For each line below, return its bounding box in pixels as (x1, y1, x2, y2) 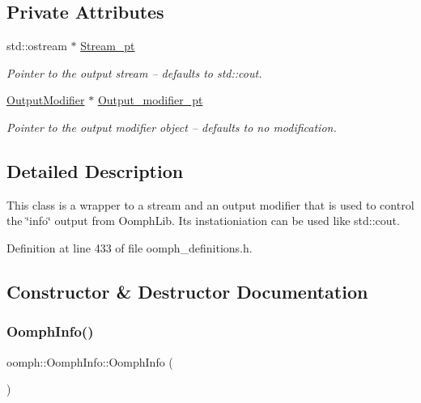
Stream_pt (80, 37, 135, 54)
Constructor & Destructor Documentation (6, 278, 368, 303)
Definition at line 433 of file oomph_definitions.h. (6, 239, 253, 256)
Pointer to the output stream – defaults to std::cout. (6, 64, 262, 81)
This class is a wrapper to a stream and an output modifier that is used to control (6, 196, 415, 213)
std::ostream (6, 37, 67, 54)
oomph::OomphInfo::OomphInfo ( (6, 353, 173, 370)
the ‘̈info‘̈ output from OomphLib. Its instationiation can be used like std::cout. (6, 212, 400, 229)
